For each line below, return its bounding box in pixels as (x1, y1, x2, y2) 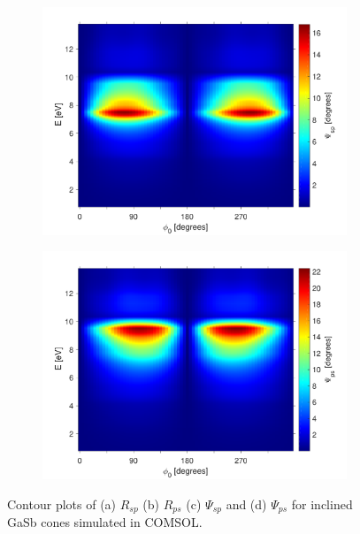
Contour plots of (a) (7, 494, 117, 513)
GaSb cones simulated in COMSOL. (7, 512, 203, 530)
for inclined (291, 494, 353, 513)
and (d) (226, 494, 267, 513)
